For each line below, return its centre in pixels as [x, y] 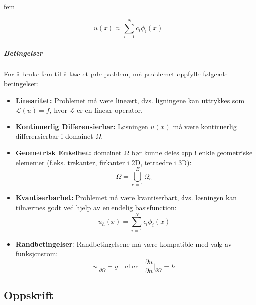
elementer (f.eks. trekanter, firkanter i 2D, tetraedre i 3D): [104, 162]
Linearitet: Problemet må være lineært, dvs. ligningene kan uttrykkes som [130, 100]
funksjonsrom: [37, 253]
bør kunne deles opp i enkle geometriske [192, 153]
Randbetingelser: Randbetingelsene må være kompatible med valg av [124, 244]
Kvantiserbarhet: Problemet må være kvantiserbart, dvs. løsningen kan [126, 198]
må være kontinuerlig [205, 126]
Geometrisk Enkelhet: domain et [69, 153]
